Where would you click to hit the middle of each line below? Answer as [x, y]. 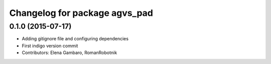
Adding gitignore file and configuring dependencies [75, 39]
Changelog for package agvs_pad [81, 13]
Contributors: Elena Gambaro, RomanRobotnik [70, 53]
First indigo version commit [50, 46]
